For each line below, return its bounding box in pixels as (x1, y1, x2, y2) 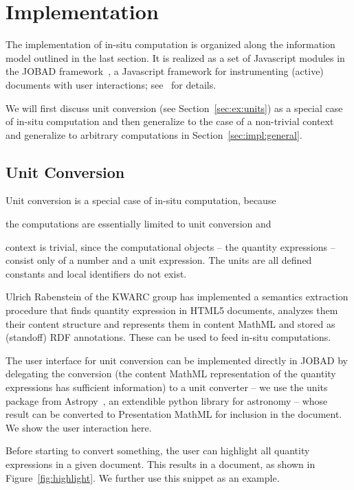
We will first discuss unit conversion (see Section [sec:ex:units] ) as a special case (5, 100, 343, 115)
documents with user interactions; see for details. (5, 77, 217, 91)
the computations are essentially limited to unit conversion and (5, 216, 272, 231)
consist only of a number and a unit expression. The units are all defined (5, 253, 312, 267)
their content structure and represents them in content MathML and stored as (5, 316, 335, 331)
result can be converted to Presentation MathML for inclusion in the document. (5, 407, 342, 421)
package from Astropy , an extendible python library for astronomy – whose (5, 393, 328, 408)
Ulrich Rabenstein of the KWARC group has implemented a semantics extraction (5, 289, 349, 304)
